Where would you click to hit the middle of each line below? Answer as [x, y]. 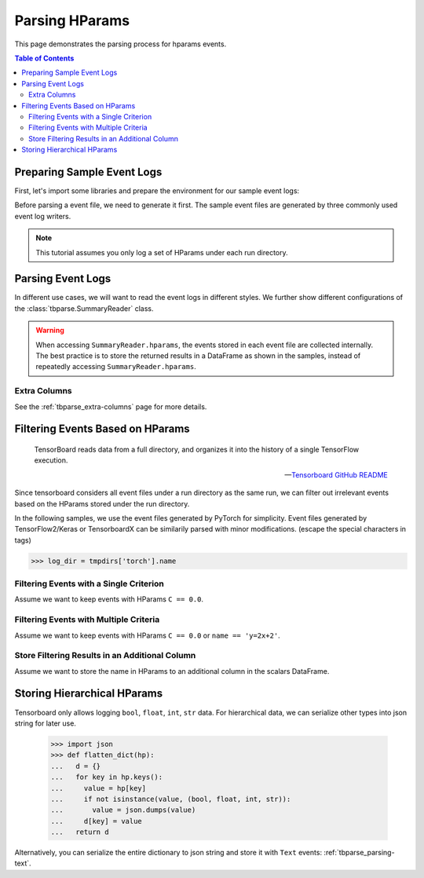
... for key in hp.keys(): [107, 777]
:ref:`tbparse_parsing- [359, 853]
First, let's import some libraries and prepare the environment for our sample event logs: [157, 190]
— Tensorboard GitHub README [336, 474]
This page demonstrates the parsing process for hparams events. [121, 44]
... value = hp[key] [99, 788]
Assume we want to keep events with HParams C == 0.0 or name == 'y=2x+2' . [147, 635]
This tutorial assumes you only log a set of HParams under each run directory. [162, 252]
